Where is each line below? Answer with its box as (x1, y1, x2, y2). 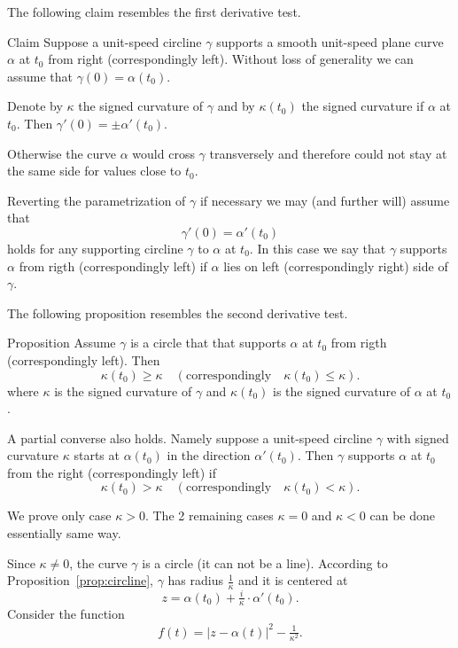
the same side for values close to (7, 161, 182, 180)
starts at (74, 446, 120, 465)
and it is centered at (237, 571, 348, 589)
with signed (386, 428, 449, 447)
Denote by (7, 97, 63, 115)
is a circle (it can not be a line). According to (142, 553, 388, 572)
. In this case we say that (249, 238, 386, 257)
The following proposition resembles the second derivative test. (7, 303, 348, 322)
